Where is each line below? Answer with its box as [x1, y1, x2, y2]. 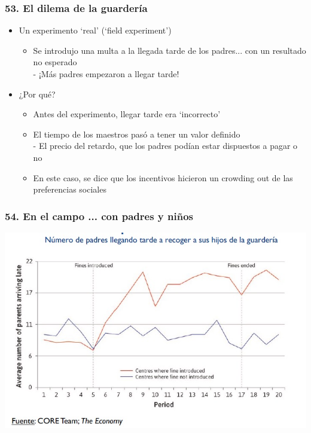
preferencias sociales [33, 183, 106, 196]
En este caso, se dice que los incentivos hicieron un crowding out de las [33, 171, 293, 184]
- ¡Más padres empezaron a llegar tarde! [33, 68, 179, 80]
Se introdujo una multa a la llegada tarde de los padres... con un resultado [33, 44, 306, 56]
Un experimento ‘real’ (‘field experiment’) [19, 24, 172, 36]
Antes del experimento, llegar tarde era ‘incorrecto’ [33, 108, 221, 120]
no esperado [33, 56, 77, 68]
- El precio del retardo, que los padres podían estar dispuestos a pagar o [33, 139, 298, 152]
